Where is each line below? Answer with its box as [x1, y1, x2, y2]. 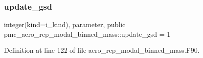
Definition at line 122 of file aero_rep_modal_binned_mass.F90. [4, 45, 200, 55]
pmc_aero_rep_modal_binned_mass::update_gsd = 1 [4, 29, 171, 39]
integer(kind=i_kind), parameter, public [4, 19, 126, 29]
